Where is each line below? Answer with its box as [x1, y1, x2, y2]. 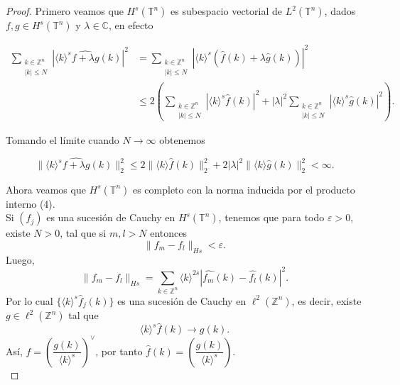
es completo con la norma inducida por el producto [132, 182, 355, 196]
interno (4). [6, 196, 55, 211]
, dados [324, 4, 356, 18]
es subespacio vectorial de [171, 4, 282, 18]
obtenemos [159, 133, 205, 147]
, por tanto [95, 343, 143, 358]
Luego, [6, 252, 35, 267]
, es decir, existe [291, 293, 362, 308]
